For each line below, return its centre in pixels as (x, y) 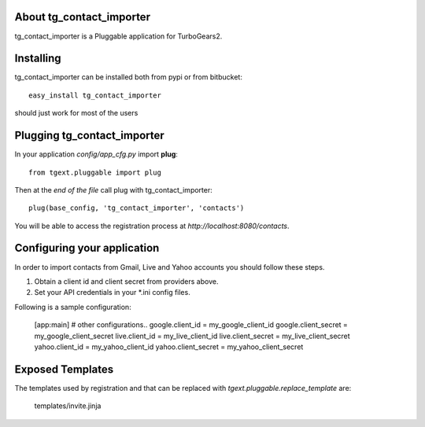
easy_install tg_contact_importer (95, 95)
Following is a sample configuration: (73, 307)
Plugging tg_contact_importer (89, 136)
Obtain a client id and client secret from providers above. (126, 281)
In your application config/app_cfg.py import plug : (96, 154)
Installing (38, 59)
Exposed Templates (64, 369)
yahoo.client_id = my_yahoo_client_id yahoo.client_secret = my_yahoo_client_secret (169, 347)
